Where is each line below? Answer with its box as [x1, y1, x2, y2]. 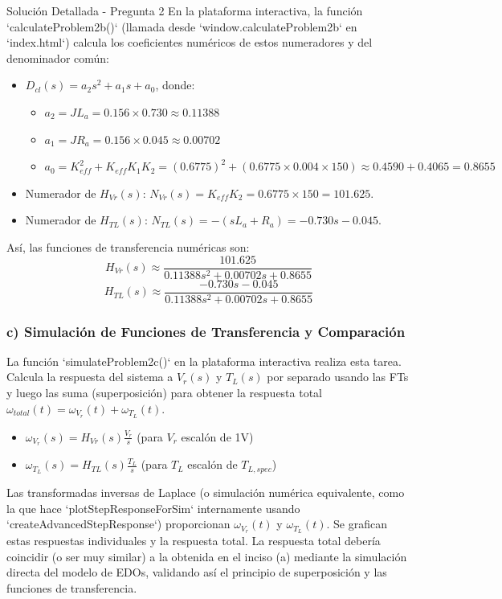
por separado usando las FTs [267, 368, 409, 385]
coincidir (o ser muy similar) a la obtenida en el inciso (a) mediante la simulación [6, 548, 407, 564]
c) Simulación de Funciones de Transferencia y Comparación [6, 321, 406, 341]
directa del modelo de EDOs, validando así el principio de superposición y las [6, 564, 387, 581]
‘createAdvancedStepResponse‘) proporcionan [6, 515, 231, 532]
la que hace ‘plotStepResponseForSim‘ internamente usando [6, 499, 300, 516]
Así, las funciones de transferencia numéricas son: [6, 238, 250, 255]
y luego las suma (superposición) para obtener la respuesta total [6, 384, 323, 401]
